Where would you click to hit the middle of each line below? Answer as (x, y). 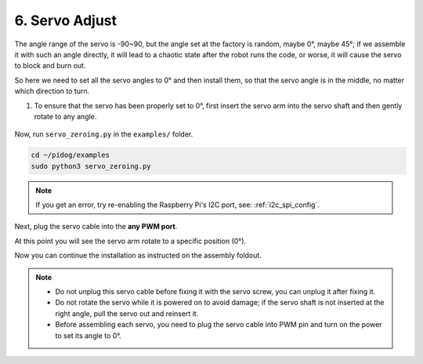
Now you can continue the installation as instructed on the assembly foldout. (138, 256)
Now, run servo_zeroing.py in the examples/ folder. (104, 134)
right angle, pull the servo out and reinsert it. (127, 313)
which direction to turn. (52, 91)
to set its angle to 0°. (88, 335)
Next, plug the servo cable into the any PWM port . (96, 227)
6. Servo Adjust (66, 20)
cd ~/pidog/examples (70, 155)
